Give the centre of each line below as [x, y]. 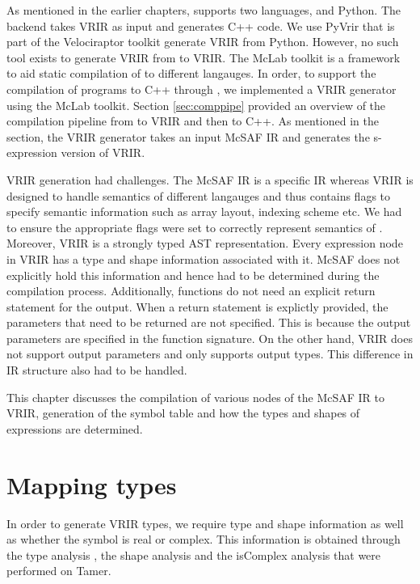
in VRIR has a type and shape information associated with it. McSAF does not [204, 258]
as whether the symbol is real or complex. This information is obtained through [204, 539]
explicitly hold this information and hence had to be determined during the [193, 275]
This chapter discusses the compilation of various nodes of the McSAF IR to [196, 397]
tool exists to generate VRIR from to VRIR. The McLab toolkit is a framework [204, 57]
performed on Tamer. [59, 571]
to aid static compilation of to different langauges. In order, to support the [191, 73]
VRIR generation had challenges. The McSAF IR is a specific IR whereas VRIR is [210, 179]
